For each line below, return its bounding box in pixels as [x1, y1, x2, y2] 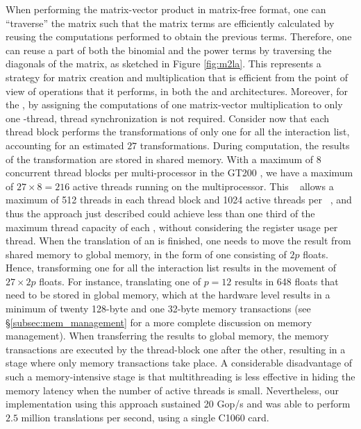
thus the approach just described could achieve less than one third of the [6, 205, 315, 220]
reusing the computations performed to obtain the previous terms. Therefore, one [6, 29, 352, 44]
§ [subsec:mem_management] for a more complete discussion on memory [6, 314, 312, 329]
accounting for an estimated [6, 137, 124, 152]
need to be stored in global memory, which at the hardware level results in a [6, 287, 330, 302]
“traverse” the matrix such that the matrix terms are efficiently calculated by [6, 15, 335, 30]
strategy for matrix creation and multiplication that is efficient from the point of [6, 69, 349, 84]
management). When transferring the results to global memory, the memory [6, 328, 329, 343]
